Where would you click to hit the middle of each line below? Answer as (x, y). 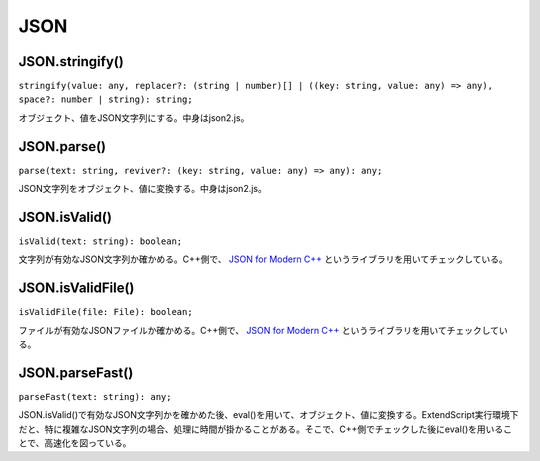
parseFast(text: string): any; (95, 397)
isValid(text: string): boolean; (100, 241)
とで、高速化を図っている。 (75, 443)
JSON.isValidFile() (76, 288)
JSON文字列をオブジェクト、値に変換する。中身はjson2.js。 (142, 189)
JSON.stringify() (71, 61)
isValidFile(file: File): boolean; (106, 312)
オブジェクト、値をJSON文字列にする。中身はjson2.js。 (134, 117)
